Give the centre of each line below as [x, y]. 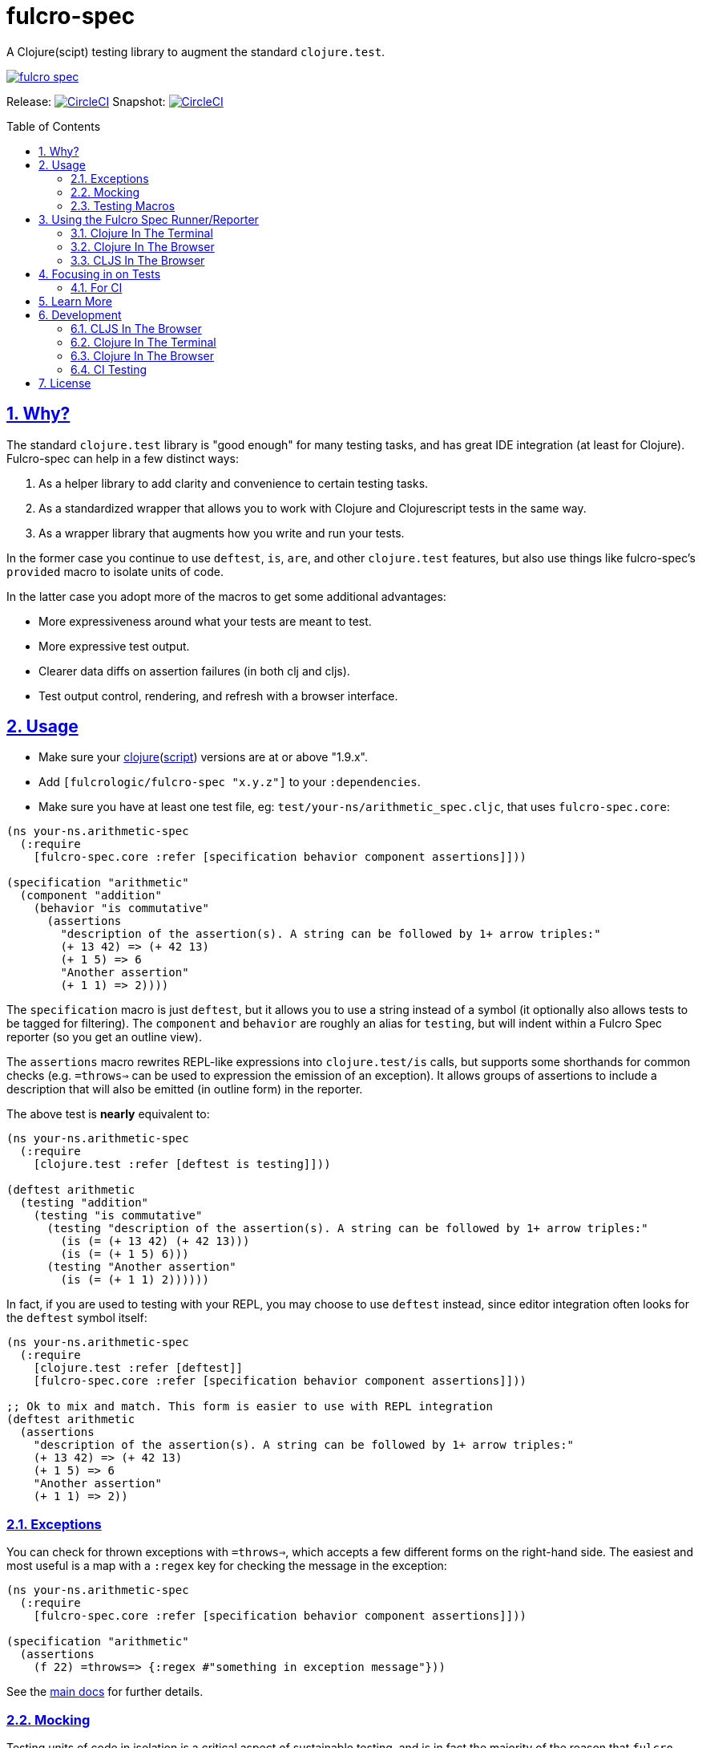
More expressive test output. [114, 646]
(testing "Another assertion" [141, 1267]
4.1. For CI [97, 287]
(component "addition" [91, 896]
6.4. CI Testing [109, 369]
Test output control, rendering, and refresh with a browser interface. [218, 696]
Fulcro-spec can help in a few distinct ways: [123, 458]
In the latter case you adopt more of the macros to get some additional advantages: [226, 596]
